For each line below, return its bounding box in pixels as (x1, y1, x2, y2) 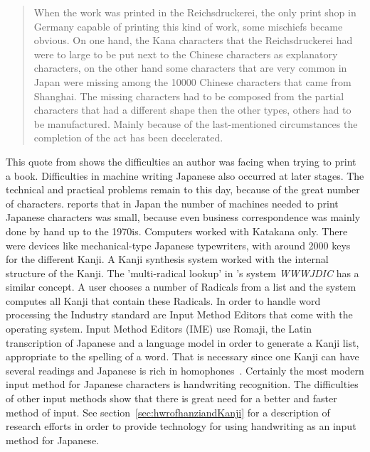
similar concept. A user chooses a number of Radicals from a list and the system (6, 279, 356, 294)
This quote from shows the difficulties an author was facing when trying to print (6, 154, 356, 168)
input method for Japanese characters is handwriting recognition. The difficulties (6, 377, 359, 392)
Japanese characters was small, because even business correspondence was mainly (6, 210, 361, 225)
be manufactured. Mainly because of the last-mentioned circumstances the (33, 116, 358, 131)
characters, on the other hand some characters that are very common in (33, 60, 347, 75)
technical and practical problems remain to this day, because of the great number (6, 182, 360, 197)
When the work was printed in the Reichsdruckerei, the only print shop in (33, 5, 356, 19)
